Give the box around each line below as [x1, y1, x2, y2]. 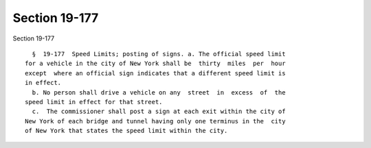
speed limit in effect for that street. [25, 98, 163, 106]
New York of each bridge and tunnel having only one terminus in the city [25, 117, 286, 125]
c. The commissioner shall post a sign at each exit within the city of [32, 108, 286, 116]
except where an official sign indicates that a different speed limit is [25, 69, 286, 77]
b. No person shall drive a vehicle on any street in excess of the [32, 88, 286, 96]
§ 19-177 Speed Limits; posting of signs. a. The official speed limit [32, 50, 286, 58]
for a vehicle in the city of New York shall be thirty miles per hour [25, 60, 286, 68]
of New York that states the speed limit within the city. [25, 127, 228, 135]
